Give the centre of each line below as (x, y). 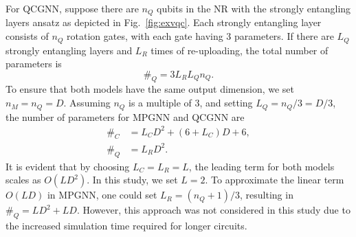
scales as (23, 180)
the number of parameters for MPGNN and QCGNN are (125, 116)
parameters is (34, 64)
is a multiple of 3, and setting (191, 103)
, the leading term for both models (262, 166)
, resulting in (267, 195)
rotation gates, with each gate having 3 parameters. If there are (200, 36)
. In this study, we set (132, 180)
